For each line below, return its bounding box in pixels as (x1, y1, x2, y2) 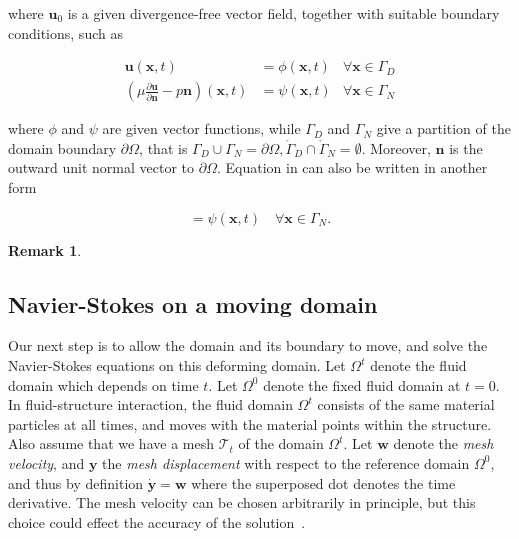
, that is (139, 137, 188, 158)
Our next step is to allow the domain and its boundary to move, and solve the (8, 335, 488, 356)
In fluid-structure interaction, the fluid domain (8, 394, 293, 415)
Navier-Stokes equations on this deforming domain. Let (8, 355, 346, 376)
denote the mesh (393, 433, 494, 454)
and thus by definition (8, 472, 144, 493)
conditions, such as (8, 22, 123, 43)
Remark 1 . (8, 239, 82, 260)
